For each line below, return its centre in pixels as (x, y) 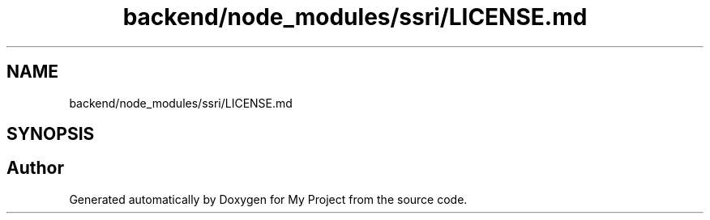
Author (35, 168)
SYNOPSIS (51, 134)
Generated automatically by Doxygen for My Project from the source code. (268, 199)
